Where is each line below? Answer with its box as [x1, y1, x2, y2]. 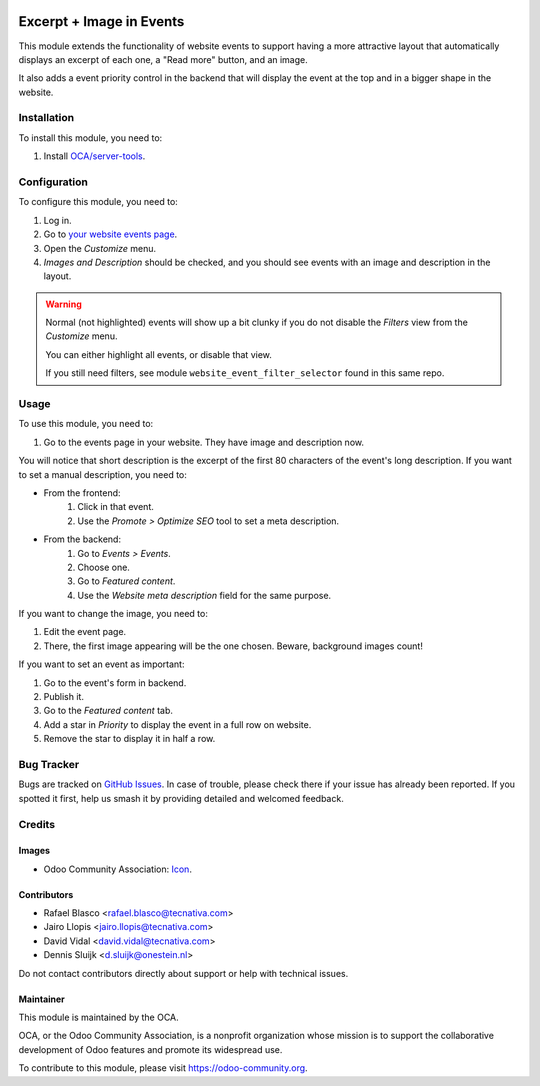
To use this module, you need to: [18, 418, 154, 430]
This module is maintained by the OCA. [18, 1011, 179, 1024]
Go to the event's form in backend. [43, 676, 187, 689]
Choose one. [77, 561, 130, 573]
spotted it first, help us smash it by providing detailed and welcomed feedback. [18, 792, 344, 804]
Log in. [43, 214, 72, 226]
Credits [18, 817, 55, 831]
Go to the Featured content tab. [43, 705, 174, 717]
